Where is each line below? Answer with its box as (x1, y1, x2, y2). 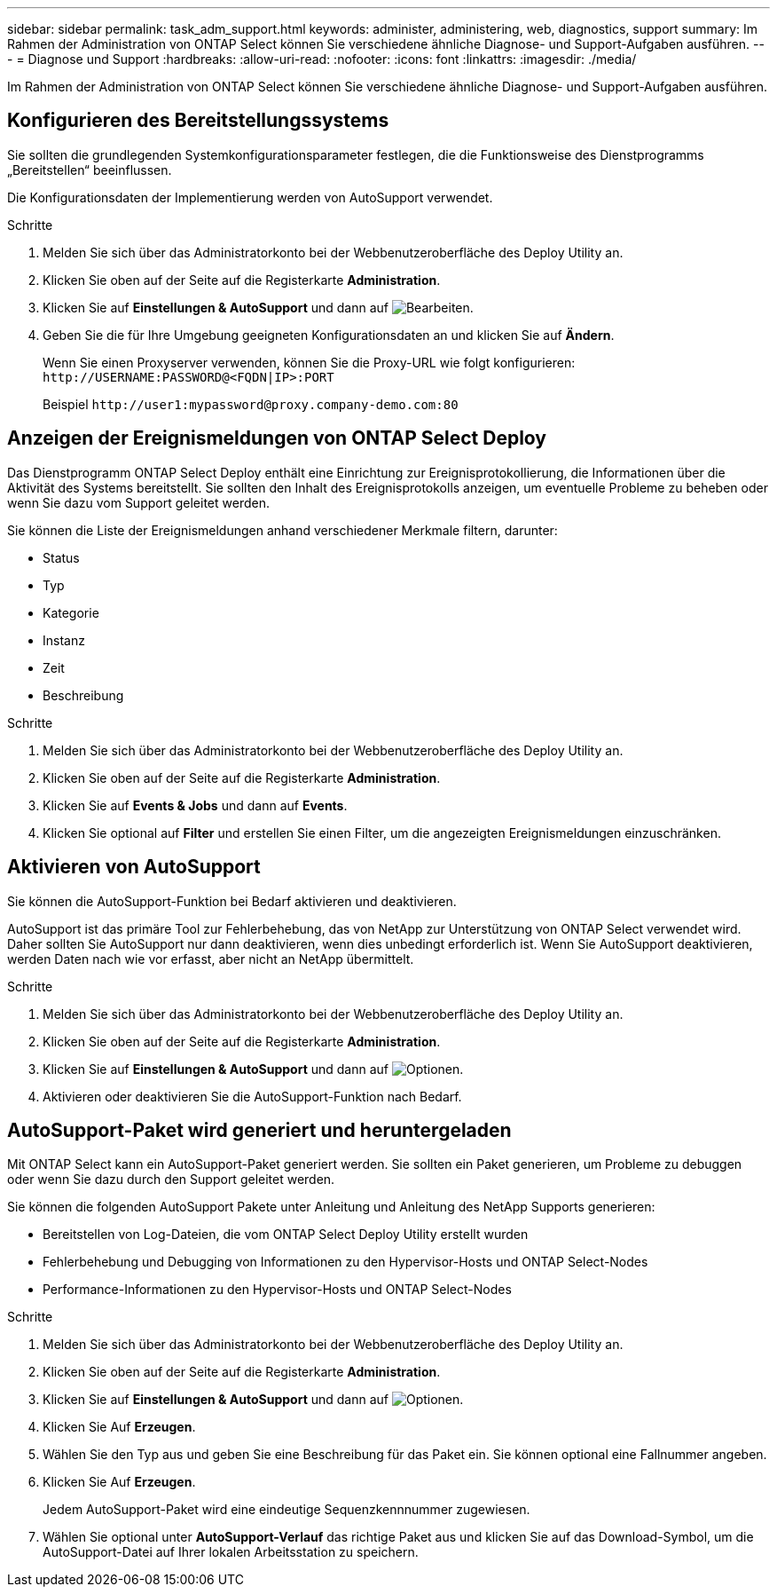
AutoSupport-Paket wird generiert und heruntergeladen (7, 1118, 512, 1141)
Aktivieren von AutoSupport (7, 856, 261, 879)
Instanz (43, 632, 85, 648)
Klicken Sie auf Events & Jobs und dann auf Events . (43, 797, 348, 813)
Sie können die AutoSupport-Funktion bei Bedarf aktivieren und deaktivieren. (7, 893, 457, 909)
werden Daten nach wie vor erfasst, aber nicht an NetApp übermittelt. (7, 951, 414, 967)
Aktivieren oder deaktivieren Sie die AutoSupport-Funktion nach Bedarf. (43, 1088, 462, 1104)
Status (43, 549, 80, 565)
